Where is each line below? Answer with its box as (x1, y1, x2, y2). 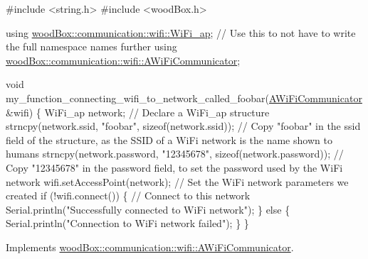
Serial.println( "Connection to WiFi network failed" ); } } (6, 216, 249, 231)
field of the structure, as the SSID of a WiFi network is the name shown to (6, 132, 332, 147)
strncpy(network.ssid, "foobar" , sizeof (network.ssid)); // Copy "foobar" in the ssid (6, 119, 361, 133)
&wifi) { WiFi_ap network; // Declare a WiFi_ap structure (6, 104, 270, 119)
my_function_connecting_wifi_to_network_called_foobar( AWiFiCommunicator (6, 90, 362, 105)
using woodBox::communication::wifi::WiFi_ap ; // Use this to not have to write (6, 25, 356, 40)
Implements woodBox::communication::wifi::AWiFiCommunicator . (6, 239, 294, 254)
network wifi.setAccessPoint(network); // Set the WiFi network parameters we (6, 174, 349, 189)
